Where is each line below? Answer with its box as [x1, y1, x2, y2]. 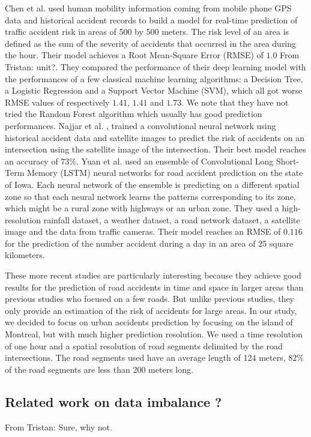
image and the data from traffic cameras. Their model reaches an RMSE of [5, 225, 281, 238]
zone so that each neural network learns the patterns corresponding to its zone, [5, 190, 296, 202]
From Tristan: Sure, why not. [5, 420, 112, 433]
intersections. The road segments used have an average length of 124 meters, [5, 351, 286, 364]
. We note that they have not [181, 95, 289, 108]
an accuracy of [5, 154, 58, 167]
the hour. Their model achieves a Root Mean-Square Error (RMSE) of [5, 49, 264, 61]
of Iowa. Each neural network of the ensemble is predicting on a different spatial [5, 178, 300, 190]
